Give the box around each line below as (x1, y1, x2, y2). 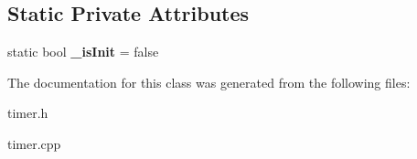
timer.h (7, 103, 48, 122)
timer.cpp (7, 133, 61, 153)
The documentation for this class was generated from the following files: (7, 72, 411, 91)
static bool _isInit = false (7, 42, 159, 61)
